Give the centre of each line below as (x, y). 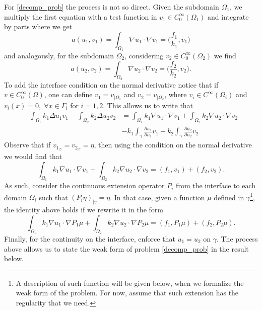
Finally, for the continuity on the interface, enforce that (90, 238)
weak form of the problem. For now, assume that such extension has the (127, 293)
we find (225, 55)
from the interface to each (216, 185)
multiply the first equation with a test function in (81, 16)
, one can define (68, 94)
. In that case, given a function (157, 197)
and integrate (228, 16)
